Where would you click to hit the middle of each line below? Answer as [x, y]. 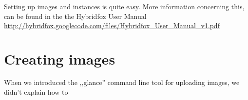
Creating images [60, 58]
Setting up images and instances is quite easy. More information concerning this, [124, 6]
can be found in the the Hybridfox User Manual [75, 16]
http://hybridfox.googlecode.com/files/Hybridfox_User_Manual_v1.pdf [112, 25]
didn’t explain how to [36, 92]
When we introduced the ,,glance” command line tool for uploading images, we [122, 82]
